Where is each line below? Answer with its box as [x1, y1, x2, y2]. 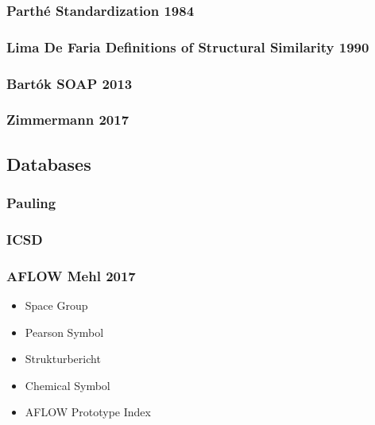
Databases [6, 151, 91, 176]
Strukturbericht [25, 350, 101, 367]
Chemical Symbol [25, 377, 110, 393]
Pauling [6, 193, 56, 213]
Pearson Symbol [25, 323, 104, 340]
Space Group [25, 297, 88, 314]
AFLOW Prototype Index [25, 404, 151, 420]
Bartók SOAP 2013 [6, 73, 133, 93]
